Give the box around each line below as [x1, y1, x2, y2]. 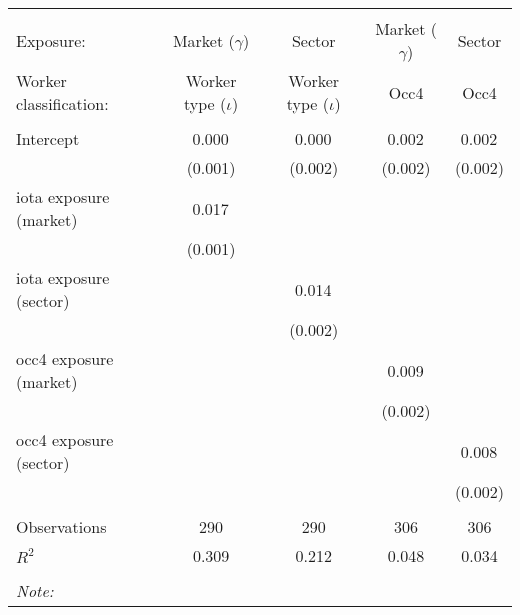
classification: [16, 92, 109, 115]
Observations [16, 515, 107, 538]
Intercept [16, 127, 80, 150]
